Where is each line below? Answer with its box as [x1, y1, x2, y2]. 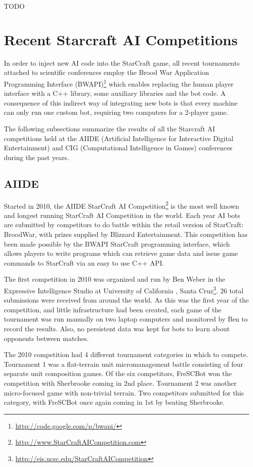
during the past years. [4, 152, 70, 162]
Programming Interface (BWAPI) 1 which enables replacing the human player [4, 77, 234, 89]
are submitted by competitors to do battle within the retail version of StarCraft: [4, 219, 244, 230]
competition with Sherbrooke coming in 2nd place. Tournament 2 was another [4, 377, 237, 388]
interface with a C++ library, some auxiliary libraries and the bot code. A [4, 88, 226, 98]
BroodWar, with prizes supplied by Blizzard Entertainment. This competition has [4, 229, 248, 239]
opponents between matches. [4, 333, 89, 343]
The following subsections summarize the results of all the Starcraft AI [4, 123, 215, 133]
